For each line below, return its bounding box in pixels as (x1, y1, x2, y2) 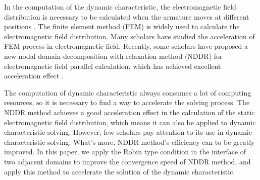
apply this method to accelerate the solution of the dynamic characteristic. (4, 166, 235, 176)
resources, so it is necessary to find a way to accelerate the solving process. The (4, 97, 250, 108)
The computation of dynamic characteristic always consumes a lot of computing (4, 87, 251, 98)
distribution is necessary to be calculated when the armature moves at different (4, 11, 249, 22)
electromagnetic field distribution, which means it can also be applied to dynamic (4, 117, 256, 127)
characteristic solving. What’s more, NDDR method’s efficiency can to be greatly (4, 136, 255, 147)
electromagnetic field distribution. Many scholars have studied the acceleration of (4, 31, 255, 41)
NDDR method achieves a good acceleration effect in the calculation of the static (4, 107, 255, 117)
